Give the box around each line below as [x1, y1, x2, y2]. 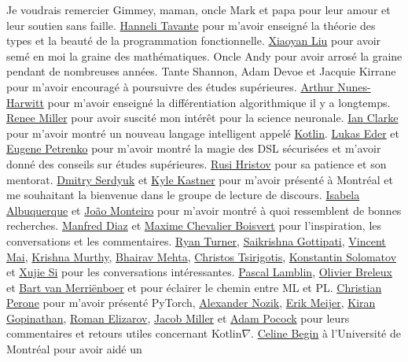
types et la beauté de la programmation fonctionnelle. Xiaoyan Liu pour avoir [6, 32, 381, 49]
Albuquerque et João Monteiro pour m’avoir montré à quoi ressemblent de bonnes [6, 201, 402, 218]
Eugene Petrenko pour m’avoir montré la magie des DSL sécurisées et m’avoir [6, 140, 381, 157]
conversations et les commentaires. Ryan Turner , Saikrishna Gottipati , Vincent [6, 232, 386, 249]
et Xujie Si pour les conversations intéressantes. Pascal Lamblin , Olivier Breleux [6, 264, 392, 280]
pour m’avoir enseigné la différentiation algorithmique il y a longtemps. [47, 94, 391, 110]
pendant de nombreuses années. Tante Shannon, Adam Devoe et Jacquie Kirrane [6, 63, 396, 79]
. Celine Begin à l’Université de [251, 325, 401, 342]
